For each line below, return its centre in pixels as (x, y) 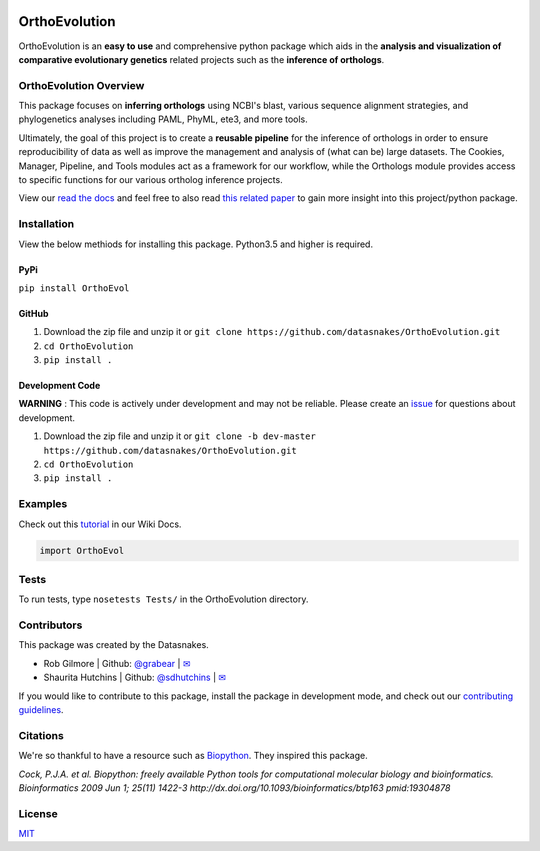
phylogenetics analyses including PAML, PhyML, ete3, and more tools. (163, 119)
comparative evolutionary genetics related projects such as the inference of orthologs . (201, 59)
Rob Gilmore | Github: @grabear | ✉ (117, 663)
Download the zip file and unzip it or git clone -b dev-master (180, 436)
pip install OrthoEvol (74, 288)
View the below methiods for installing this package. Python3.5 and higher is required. (196, 244)
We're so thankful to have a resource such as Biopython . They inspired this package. (193, 756)
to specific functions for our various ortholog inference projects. (151, 179)
